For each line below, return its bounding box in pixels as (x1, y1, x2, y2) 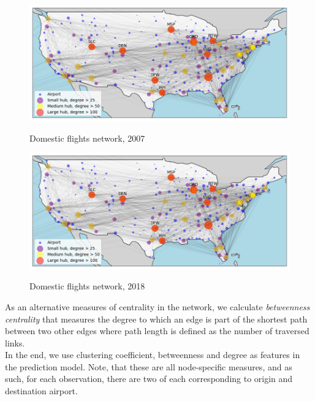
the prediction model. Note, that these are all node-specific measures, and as (5, 360, 292, 373)
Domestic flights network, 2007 (29, 131, 145, 144)
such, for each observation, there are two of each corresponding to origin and (5, 372, 293, 385)
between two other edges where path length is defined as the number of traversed (5, 324, 309, 337)
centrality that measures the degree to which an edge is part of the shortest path (5, 312, 308, 325)
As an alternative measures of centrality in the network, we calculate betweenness (5, 300, 310, 313)
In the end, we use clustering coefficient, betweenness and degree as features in (5, 348, 300, 361)
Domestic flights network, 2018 (29, 280, 145, 292)
